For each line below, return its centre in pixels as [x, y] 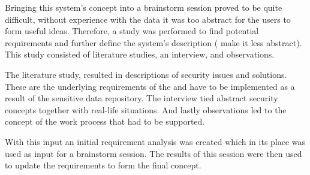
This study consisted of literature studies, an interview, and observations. [140, 54]
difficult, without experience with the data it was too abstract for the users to [148, 19]
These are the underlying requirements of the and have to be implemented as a [150, 86]
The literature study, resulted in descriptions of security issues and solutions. [146, 74]
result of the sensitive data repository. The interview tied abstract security [142, 98]
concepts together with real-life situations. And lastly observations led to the [146, 109]
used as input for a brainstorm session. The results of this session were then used [154, 153]
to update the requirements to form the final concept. [103, 165]
